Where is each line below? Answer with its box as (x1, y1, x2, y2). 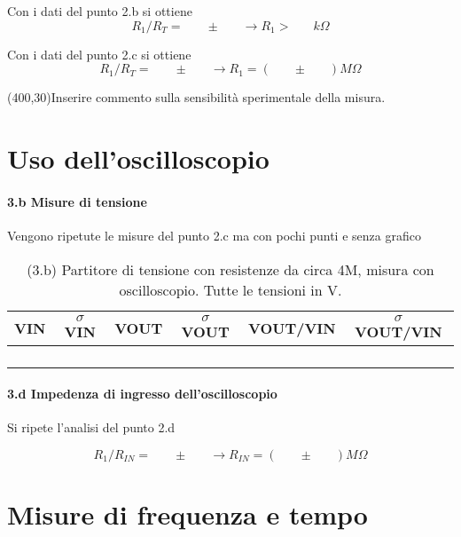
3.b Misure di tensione (7, 192, 147, 210)
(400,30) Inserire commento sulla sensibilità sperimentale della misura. (7, 88, 386, 107)
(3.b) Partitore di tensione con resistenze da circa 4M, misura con (27, 258, 434, 280)
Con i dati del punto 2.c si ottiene (7, 44, 191, 63)
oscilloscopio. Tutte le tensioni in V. (119, 279, 342, 300)
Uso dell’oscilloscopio (7, 139, 270, 176)
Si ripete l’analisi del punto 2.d (7, 418, 176, 437)
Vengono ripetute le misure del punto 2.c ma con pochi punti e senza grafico (7, 225, 421, 244)
